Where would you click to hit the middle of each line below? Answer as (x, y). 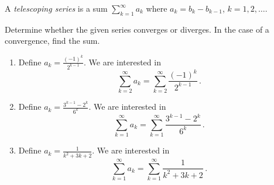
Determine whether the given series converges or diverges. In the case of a (137, 29)
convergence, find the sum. (52, 41)
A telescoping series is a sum (56, 8)
